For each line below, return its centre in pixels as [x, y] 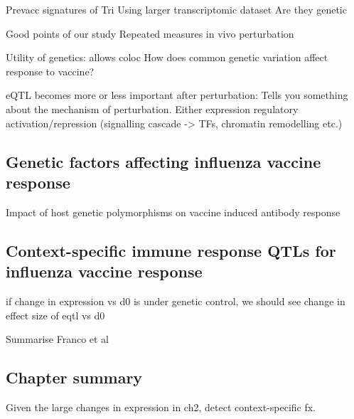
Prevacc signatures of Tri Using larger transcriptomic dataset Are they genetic [176, 9]
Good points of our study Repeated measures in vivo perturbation [150, 33]
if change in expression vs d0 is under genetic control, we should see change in [176, 301]
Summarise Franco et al [58, 339]
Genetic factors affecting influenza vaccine [163, 161]
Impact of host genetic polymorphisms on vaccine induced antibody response [173, 212]
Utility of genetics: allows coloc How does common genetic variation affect [167, 57]
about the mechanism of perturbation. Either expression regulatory [152, 108]
